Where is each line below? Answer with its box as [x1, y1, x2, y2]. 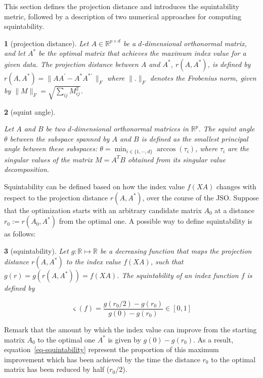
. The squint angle [198, 123, 255, 134]
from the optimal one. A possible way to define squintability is [59, 216, 252, 226]
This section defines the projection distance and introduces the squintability [4, 1, 239, 11]
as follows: [4, 228, 36, 239]
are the [228, 143, 249, 154]
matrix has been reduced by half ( [4, 364, 110, 374]
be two [46, 123, 65, 134]
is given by [108, 334, 141, 345]
